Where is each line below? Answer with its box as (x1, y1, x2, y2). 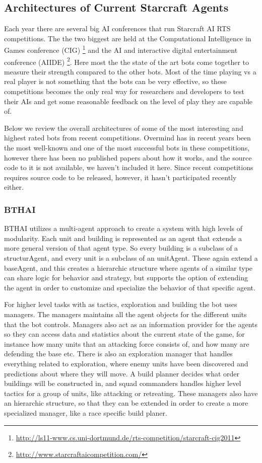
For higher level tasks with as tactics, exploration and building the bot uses (4, 299, 237, 310)
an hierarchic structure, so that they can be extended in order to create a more (4, 398, 248, 408)
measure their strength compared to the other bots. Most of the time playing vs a (4, 66, 256, 76)
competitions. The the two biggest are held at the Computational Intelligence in (4, 33, 251, 43)
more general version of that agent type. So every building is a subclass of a (4, 243, 238, 253)
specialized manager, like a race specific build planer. (4, 407, 167, 418)
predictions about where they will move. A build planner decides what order (4, 368, 240, 378)
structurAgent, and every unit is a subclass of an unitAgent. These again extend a (4, 253, 258, 263)
